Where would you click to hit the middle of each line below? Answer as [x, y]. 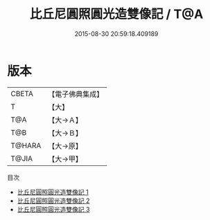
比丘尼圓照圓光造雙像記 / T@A [116, 14]
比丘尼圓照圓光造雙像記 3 [53, 209]
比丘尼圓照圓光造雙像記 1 [53, 192]
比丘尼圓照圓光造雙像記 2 [53, 201]
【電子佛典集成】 [76, 94]
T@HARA [26, 145]
